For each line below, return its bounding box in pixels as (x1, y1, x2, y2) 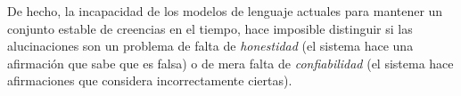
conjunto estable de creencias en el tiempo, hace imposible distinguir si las (7, 19, 413, 37)
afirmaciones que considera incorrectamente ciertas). (7, 71, 292, 90)
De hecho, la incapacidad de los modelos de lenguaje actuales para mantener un (7, 2, 443, 20)
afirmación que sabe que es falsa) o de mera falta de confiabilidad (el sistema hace (7, 53, 454, 72)
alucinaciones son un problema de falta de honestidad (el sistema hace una (7, 36, 414, 55)
